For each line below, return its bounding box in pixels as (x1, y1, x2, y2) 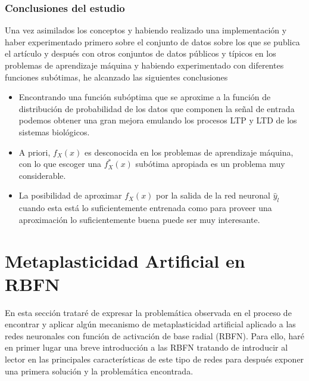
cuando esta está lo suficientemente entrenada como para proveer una (18, 202, 272, 214)
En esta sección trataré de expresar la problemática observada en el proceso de (5, 306, 292, 318)
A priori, (18, 145, 51, 158)
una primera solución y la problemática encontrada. (5, 364, 193, 377)
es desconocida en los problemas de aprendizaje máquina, (84, 145, 294, 158)
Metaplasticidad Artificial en (5, 248, 245, 272)
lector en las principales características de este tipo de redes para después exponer (5, 353, 304, 365)
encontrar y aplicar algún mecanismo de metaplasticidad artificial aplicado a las (5, 318, 296, 330)
